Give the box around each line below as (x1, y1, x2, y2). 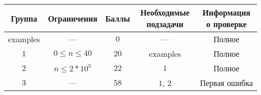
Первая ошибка (200, 77, 253, 88)
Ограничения (48, 12, 97, 24)
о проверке (206, 18, 247, 30)
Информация (202, 7, 250, 18)
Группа (11, 12, 37, 24)
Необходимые (140, 7, 190, 18)
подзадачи (147, 18, 184, 30)
